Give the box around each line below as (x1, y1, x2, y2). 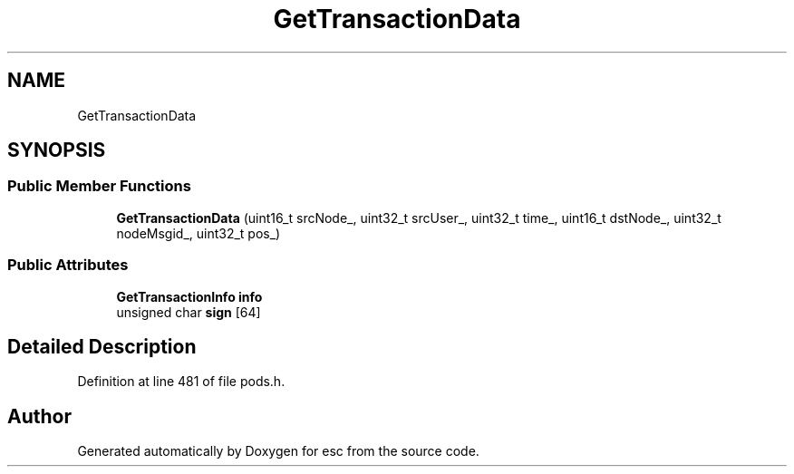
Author (7, 404, 72, 428)
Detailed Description (7, 334, 197, 358)
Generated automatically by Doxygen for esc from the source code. (77, 443, 479, 459)
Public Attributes (7, 256, 129, 275)
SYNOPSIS (7, 139, 106, 162)
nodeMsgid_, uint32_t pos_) (116, 225, 281, 241)
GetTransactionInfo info (116, 288, 263, 305)
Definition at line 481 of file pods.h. (77, 373, 286, 390)
